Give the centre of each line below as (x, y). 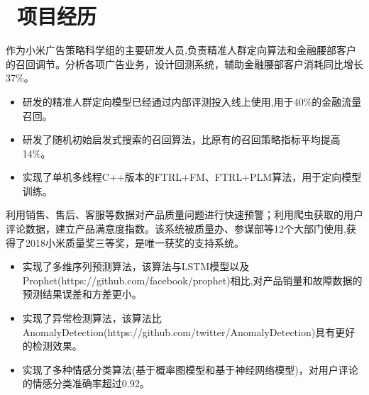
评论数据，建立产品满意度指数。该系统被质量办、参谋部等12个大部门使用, (176, 229)
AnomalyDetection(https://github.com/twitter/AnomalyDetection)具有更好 (189, 332)
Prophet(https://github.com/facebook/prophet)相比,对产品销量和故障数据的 (192, 280)
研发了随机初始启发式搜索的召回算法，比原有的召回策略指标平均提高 (181, 139)
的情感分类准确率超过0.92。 (86, 383)
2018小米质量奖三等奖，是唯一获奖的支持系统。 (134, 242)
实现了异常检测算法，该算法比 (92, 318)
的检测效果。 (52, 346)
